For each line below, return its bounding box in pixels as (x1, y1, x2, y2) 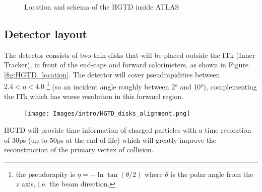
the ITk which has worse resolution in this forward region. (4, 90, 183, 101)
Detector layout (4, 26, 87, 41)
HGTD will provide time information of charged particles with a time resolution (4, 125, 251, 135)
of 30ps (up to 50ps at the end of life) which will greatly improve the (4, 134, 217, 145)
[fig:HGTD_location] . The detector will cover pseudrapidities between (4, 69, 220, 79)
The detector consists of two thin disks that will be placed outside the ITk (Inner (4, 49, 255, 60)
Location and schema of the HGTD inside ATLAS (24, 2, 179, 12)
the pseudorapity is (16, 168, 75, 179)
